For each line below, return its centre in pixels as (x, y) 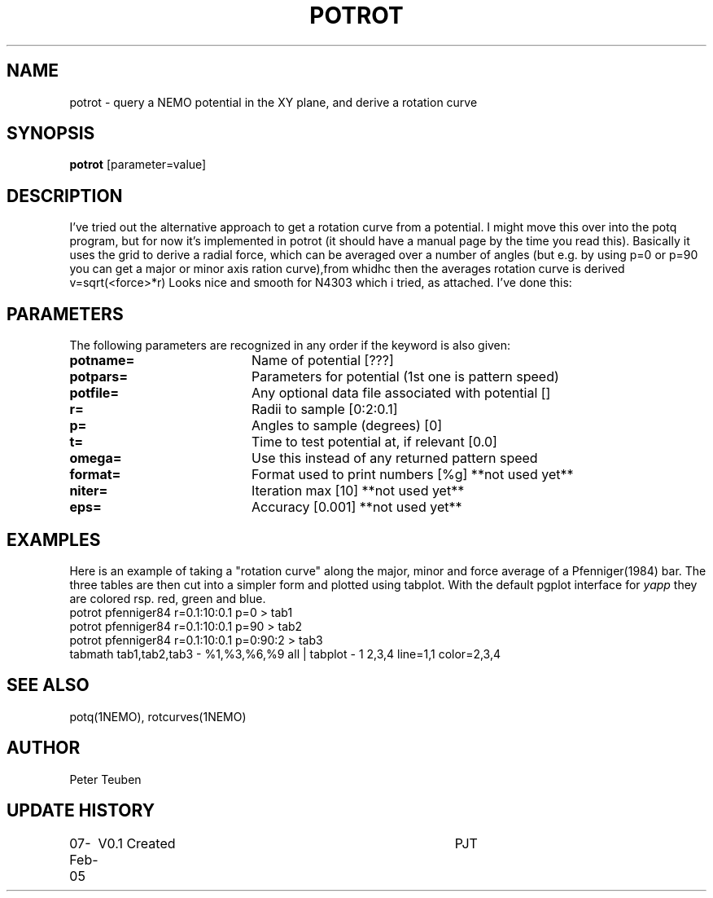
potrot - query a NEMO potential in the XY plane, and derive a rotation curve (273, 102)
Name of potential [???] (322, 361)
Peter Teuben (105, 779)
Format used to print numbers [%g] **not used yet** (412, 475)
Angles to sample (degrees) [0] (347, 426)
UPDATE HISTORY (81, 811)
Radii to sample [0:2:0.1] (324, 409)
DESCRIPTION (65, 196)
